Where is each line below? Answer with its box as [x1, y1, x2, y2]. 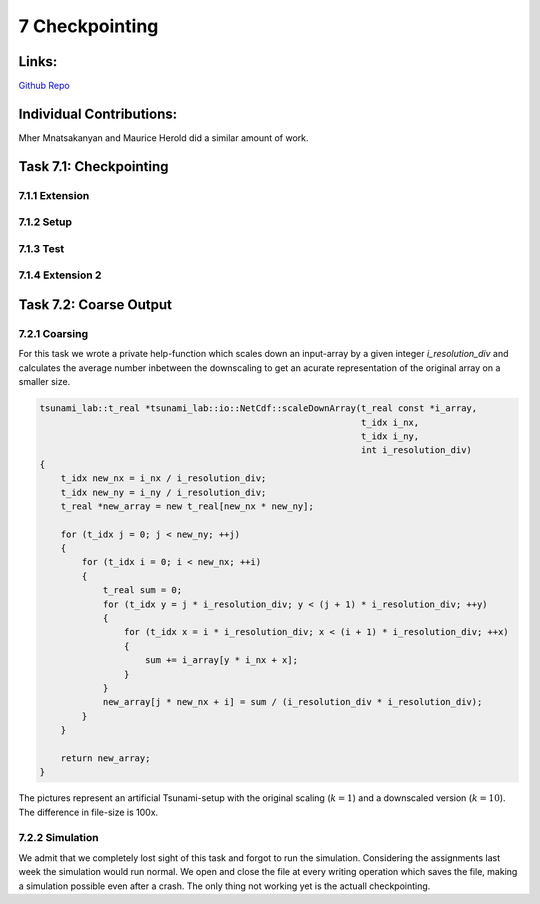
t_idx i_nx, [360, 416, 420, 428]
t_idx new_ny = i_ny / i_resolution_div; [60, 486, 267, 498]
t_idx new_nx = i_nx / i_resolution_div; [60, 473, 267, 484]
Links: [18, 53, 58, 70]
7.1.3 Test [18, 241, 65, 255]
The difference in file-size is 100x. [18, 806, 159, 818]
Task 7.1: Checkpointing [18, 158, 169, 175]
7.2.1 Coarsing [18, 327, 89, 341]
